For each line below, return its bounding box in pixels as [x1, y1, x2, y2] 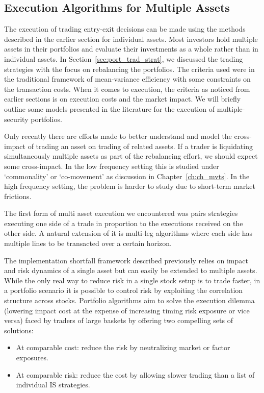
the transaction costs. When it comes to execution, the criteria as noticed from [4, 83, 250, 94]
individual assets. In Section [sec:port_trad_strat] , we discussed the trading [4, 53, 243, 64]
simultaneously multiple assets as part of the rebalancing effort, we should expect [4, 151, 258, 161]
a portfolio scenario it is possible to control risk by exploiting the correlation [4, 285, 243, 296]
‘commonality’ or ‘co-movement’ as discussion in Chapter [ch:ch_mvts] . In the [4, 170, 250, 181]
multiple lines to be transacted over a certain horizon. [4, 238, 172, 249]
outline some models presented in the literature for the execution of [4, 103, 215, 114]
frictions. [4, 190, 32, 201]
